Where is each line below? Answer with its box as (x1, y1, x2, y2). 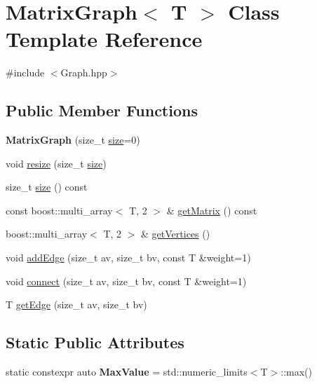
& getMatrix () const (166, 203, 257, 217)
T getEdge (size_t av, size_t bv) (6, 297, 147, 312)
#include (6, 65, 45, 80)
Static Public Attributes (6, 331, 184, 353)
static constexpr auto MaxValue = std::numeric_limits (6, 364, 248, 379)
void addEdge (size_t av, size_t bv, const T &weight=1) (6, 250, 251, 265)
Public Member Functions (6, 100, 198, 121)
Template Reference (6, 25, 203, 53)
